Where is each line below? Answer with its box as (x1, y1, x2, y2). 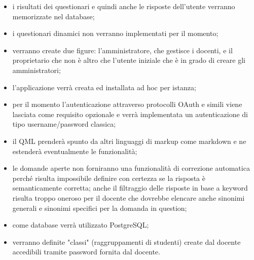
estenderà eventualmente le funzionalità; (12, 145, 137, 156)
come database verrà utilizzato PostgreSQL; (12, 219, 149, 230)
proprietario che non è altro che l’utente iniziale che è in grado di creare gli (12, 55, 245, 65)
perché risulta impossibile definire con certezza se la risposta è (12, 172, 205, 183)
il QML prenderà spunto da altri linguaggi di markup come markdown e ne (12, 135, 246, 146)
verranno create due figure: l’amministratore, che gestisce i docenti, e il (12, 45, 233, 55)
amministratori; (12, 64, 61, 75)
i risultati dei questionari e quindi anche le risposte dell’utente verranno (12, 1, 235, 11)
